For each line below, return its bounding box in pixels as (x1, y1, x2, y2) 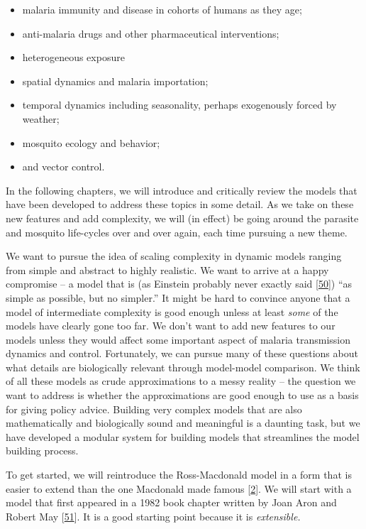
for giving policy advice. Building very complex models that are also (6, 401, 302, 416)
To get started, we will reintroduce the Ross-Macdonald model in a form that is (6, 467, 352, 482)
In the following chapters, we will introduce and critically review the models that (6, 182, 357, 197)
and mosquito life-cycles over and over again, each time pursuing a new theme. (6, 224, 348, 239)
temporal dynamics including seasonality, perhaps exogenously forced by (22, 97, 337, 112)
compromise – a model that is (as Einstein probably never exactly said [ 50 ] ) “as (6, 276, 353, 291)
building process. (6, 443, 79, 458)
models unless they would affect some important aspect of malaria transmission (6, 332, 351, 347)
